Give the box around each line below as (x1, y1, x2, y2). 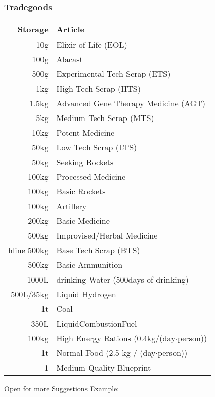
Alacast (56, 53, 83, 65)
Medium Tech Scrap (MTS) (56, 112, 154, 124)
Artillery (56, 200, 87, 212)
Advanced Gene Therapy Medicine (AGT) (56, 97, 206, 109)
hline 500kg (8, 244, 49, 256)
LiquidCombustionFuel (56, 317, 137, 330)
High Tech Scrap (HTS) (56, 83, 141, 95)
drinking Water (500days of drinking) (56, 273, 189, 286)
